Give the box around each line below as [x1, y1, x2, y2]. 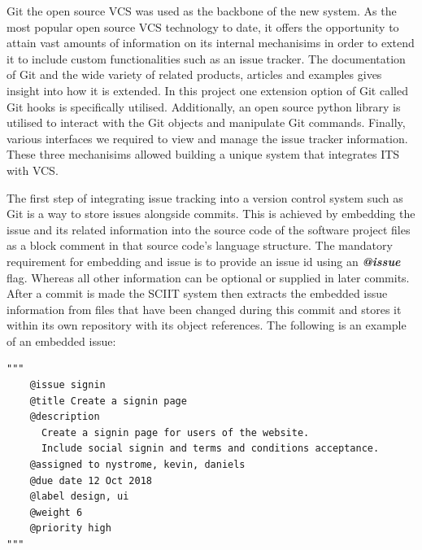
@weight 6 [29, 506, 83, 518]
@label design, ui [29, 491, 129, 503]
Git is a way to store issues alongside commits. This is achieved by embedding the [7, 205, 415, 222]
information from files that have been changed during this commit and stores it [7, 300, 402, 317]
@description [29, 411, 100, 423]
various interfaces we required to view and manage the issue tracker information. [7, 129, 408, 146]
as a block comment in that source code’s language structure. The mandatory [7, 237, 393, 254]
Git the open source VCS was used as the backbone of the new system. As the [7, 2, 397, 19]
